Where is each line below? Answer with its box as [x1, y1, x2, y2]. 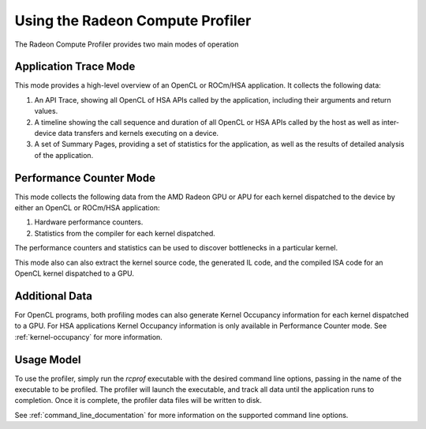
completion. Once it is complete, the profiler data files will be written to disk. [14, 396, 262, 405]
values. [34, 107, 58, 116]
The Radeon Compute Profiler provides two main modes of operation [14, 40, 239, 49]
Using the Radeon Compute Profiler [14, 12, 252, 29]
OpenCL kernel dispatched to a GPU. [14, 269, 134, 278]
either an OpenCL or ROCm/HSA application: [14, 203, 160, 213]
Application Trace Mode [14, 60, 136, 73]
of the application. [34, 150, 94, 160]
